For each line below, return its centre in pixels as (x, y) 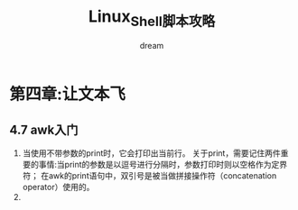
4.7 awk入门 (44, 129)
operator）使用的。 (58, 187)
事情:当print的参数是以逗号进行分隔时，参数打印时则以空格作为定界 (163, 165)
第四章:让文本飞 (68, 94)
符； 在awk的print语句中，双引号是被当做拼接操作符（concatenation (149, 176)
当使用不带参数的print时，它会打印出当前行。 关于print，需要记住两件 (152, 153)
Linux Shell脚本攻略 (152, 18)
